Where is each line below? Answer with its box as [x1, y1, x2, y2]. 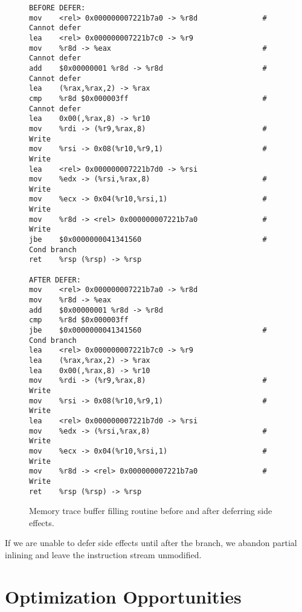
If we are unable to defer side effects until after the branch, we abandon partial [5, 536, 297, 549]
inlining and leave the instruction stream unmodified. [5, 548, 202, 561]
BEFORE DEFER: [29, 4, 86, 12]
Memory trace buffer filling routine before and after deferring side [29, 504, 272, 517]
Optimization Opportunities [5, 584, 242, 608]
